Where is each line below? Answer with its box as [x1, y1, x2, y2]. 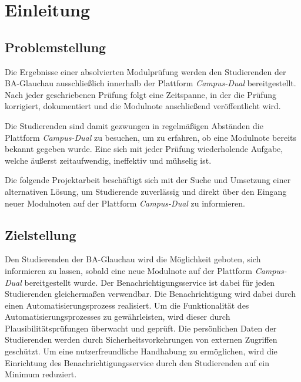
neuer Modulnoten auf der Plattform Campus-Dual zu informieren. [5, 197, 245, 209]
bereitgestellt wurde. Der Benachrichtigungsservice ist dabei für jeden [24, 276, 275, 288]
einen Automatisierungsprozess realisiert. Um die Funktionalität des [5, 299, 249, 311]
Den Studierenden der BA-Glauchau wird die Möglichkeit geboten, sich [5, 253, 261, 265]
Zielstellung [5, 225, 76, 244]
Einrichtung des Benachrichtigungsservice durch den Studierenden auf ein [5, 356, 270, 369]
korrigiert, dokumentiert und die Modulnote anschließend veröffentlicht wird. [5, 100, 281, 112]
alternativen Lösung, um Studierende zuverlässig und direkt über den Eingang [5, 185, 287, 197]
